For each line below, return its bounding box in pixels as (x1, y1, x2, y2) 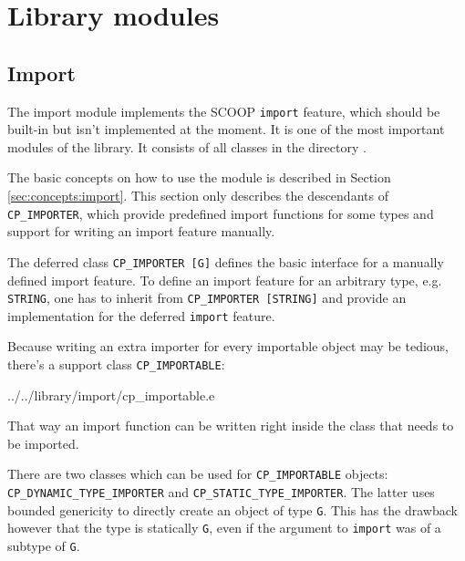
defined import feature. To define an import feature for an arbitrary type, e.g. (7, 270, 442, 289)
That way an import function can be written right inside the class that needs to (7, 416, 454, 435)
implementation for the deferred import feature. (7, 306, 275, 325)
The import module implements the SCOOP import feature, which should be (7, 101, 440, 120)
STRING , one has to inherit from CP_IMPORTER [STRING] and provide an (7, 288, 407, 307)
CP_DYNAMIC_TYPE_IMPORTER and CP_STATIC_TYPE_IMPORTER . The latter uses (7, 483, 435, 502)
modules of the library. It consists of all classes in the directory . (7, 137, 367, 156)
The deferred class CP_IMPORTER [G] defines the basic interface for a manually (7, 252, 444, 271)
